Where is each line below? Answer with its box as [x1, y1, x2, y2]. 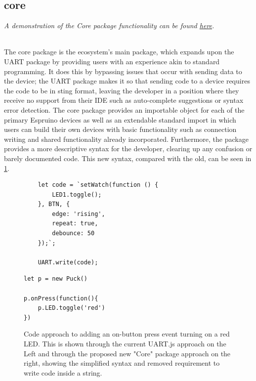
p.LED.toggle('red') [38, 304, 105, 312]
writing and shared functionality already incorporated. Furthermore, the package [4, 133, 249, 144]
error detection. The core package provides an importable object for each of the [4, 104, 245, 115]
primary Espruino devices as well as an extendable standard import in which [4, 114, 236, 125]
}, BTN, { [38, 201, 70, 208]
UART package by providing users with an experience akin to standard [4, 56, 220, 66]
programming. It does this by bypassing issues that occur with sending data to [4, 66, 242, 76]
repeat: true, [52, 220, 98, 227]
